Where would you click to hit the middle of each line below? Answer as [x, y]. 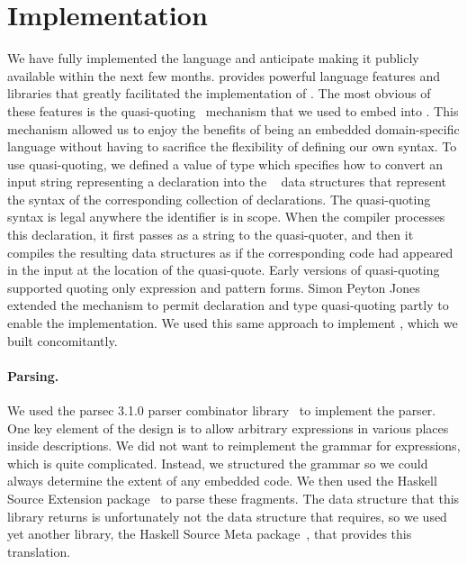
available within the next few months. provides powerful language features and [224, 75]
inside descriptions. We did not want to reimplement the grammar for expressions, [234, 446]
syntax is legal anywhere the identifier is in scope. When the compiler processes [226, 217]
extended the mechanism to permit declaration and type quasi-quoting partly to [228, 305]
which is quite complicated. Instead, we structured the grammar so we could [218, 463]
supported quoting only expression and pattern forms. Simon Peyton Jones [214, 287]
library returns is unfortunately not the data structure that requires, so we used [227, 516]
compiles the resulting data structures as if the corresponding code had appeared [230, 252]
